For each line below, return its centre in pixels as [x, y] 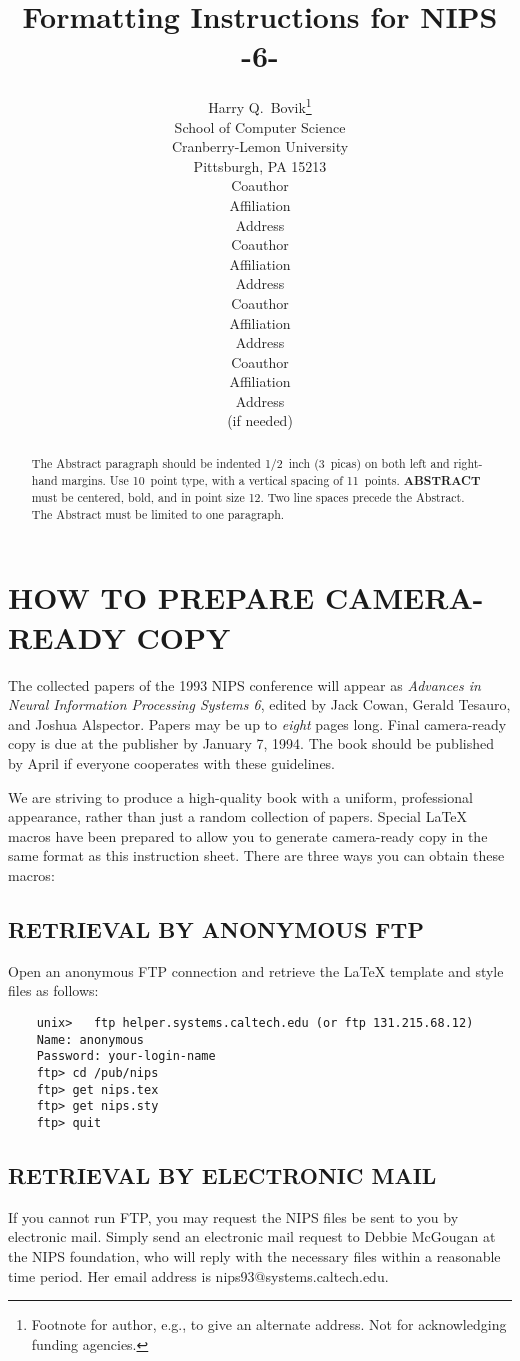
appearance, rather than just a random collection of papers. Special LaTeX [238, 816]
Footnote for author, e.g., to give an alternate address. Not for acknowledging [269, 1324]
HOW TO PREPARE [161, 597]
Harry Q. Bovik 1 [260, 105]
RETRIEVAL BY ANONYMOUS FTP [216, 928]
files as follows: [53, 990]
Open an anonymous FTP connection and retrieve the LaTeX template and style [256, 970]
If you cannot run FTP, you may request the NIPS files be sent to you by [233, 1216]
